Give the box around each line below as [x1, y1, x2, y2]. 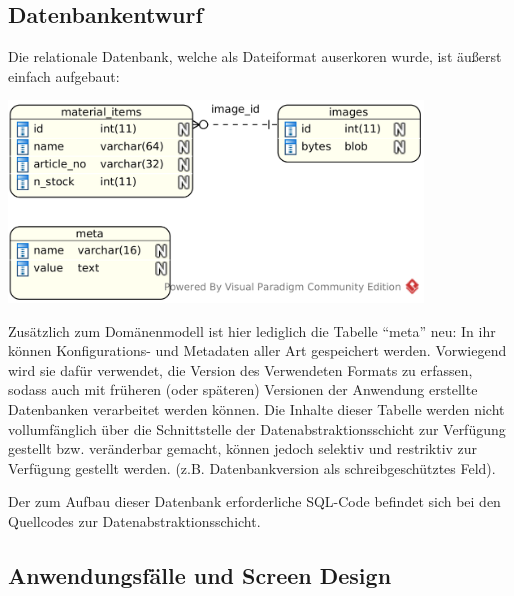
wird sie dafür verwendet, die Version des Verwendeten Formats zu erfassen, [8, 359, 473, 380]
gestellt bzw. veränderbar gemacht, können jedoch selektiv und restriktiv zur [8, 438, 478, 459]
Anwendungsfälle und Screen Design [8, 559, 392, 590]
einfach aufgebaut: [8, 65, 120, 86]
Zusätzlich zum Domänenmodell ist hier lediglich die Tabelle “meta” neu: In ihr [8, 320, 496, 341]
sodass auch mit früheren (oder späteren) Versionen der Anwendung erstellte [8, 379, 478, 400]
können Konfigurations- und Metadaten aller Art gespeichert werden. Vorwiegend [8, 340, 507, 361]
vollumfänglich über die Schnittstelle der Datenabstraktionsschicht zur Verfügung [8, 418, 506, 439]
